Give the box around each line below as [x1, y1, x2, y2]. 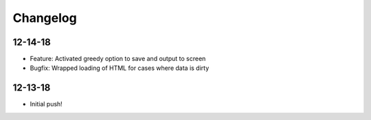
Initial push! [30, 100, 63, 108]
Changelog [12, 10, 77, 25]
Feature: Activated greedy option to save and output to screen [30, 55, 206, 63]
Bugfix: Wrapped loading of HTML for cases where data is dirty [30, 64, 210, 72]
